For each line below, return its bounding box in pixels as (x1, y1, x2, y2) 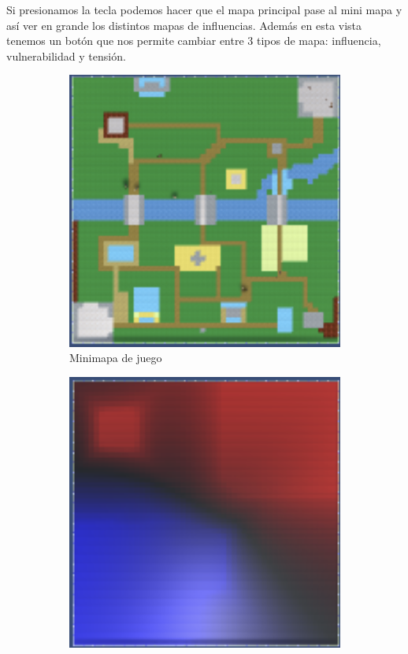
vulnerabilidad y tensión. (6, 47, 126, 64)
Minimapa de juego (69, 349, 162, 366)
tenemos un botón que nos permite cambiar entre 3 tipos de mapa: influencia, (6, 32, 381, 49)
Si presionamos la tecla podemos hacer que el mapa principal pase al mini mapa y (6, 2, 402, 17)
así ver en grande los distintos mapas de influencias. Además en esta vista (6, 17, 362, 33)
